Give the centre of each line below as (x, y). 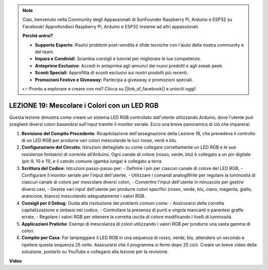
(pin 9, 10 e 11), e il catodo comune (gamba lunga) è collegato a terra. (92, 161)
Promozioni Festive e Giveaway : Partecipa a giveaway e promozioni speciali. (114, 80)
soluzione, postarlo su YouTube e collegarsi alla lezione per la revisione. (95, 252)
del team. (44, 52)
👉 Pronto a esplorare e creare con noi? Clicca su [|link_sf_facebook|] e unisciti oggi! (109, 89)
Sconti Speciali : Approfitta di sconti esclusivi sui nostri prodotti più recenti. (112, 73)
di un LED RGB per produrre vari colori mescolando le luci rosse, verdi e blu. (99, 140)
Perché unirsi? (38, 36)
